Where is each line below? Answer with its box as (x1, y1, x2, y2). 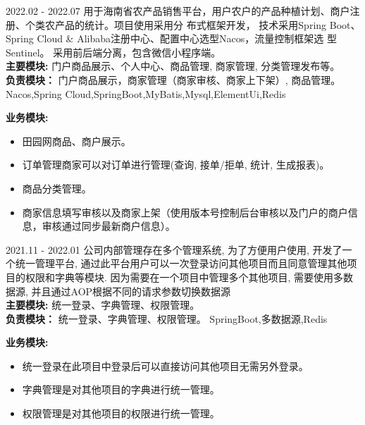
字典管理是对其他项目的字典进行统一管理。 (22, 382, 220, 397)
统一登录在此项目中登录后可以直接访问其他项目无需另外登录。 (22, 358, 309, 373)
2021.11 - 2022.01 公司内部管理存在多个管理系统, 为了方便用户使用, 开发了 (6, 242, 342, 257)
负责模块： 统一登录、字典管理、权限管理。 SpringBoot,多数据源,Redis (6, 311, 328, 326)
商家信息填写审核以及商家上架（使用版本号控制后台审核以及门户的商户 (22, 204, 348, 219)
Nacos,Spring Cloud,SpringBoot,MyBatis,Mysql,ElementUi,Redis (6, 86, 286, 101)
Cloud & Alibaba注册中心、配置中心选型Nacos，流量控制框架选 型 (37, 31, 337, 46)
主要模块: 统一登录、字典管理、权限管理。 (6, 297, 200, 312)
